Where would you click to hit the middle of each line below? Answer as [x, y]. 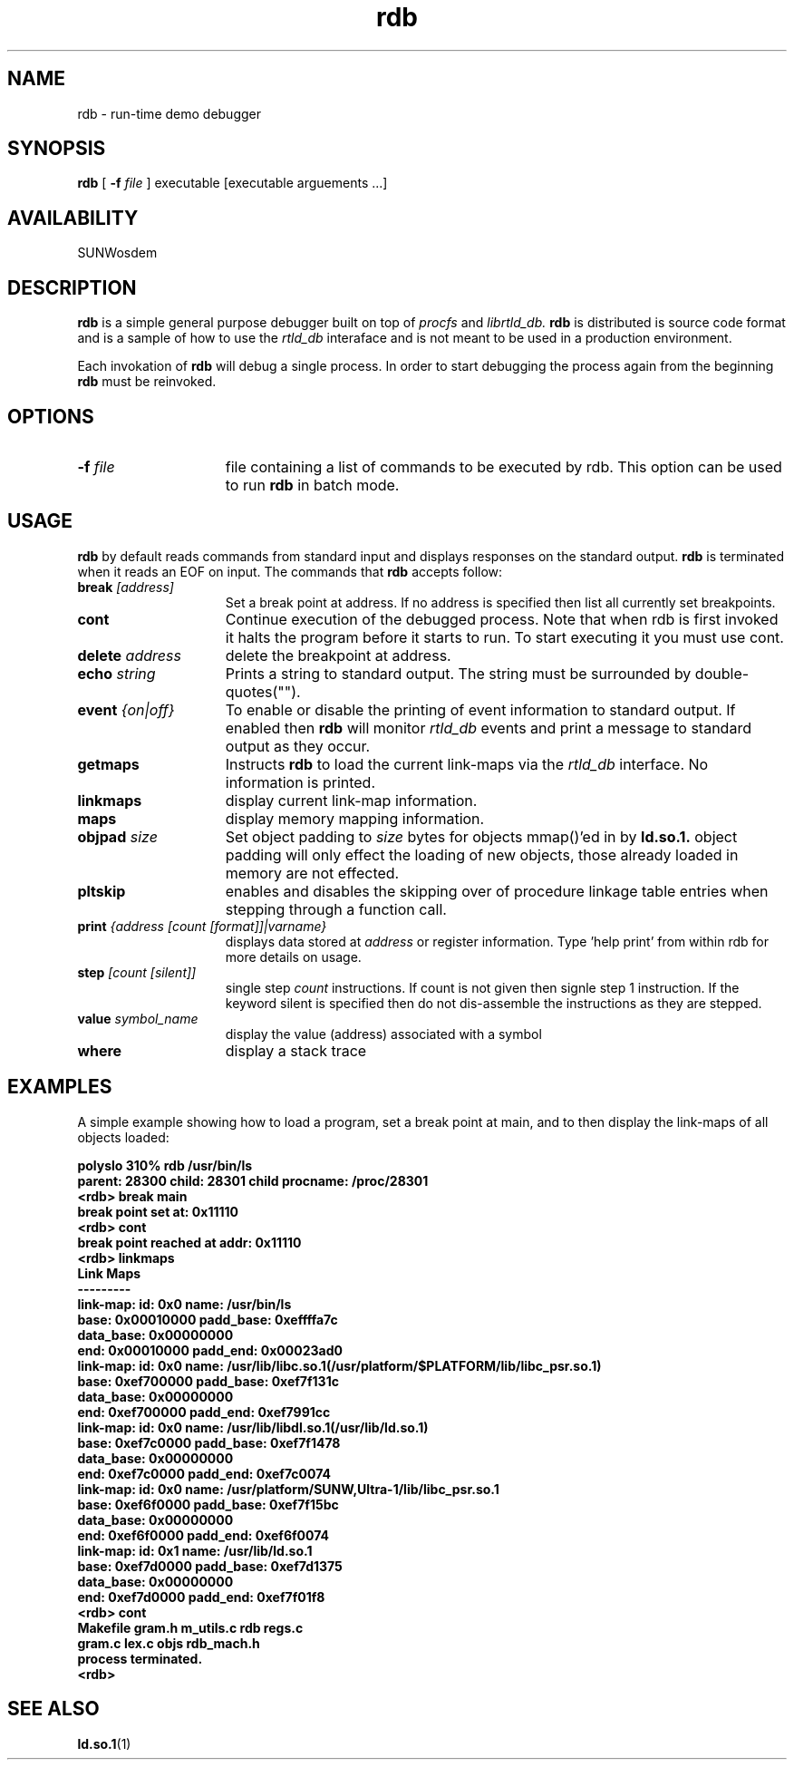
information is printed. [300, 782]
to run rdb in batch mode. [312, 485]
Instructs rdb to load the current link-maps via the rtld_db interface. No [467, 764]
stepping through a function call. [336, 909]
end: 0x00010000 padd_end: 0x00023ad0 [210, 1350]
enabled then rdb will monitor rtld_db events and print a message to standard [488, 728]
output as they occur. [298, 746]
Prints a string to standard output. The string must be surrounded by [458, 673]
